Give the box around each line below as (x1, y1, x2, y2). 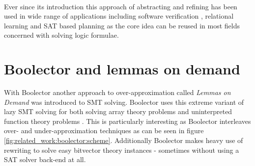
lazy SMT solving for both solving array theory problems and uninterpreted (4, 106, 232, 117)
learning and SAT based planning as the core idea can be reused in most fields (4, 20, 240, 30)
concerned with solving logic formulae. (4, 30, 119, 40)
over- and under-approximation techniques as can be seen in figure (4, 125, 204, 136)
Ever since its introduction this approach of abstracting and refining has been (4, 1, 237, 11)
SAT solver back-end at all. (4, 154, 86, 165)
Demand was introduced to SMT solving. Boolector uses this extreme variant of (4, 96, 244, 107)
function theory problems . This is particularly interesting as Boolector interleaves (4, 116, 251, 126)
